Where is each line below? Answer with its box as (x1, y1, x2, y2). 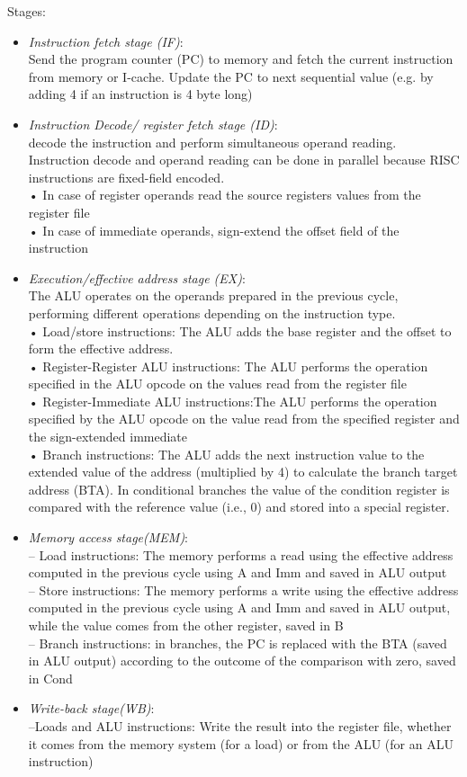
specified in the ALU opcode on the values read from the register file (28, 374, 407, 393)
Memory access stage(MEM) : (28, 528, 189, 547)
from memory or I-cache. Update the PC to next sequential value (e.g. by (28, 67, 434, 85)
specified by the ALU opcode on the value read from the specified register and (28, 409, 460, 428)
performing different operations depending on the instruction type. (28, 303, 396, 322)
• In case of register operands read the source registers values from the (28, 185, 421, 204)
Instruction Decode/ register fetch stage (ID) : (28, 114, 278, 133)
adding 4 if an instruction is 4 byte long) (28, 85, 253, 103)
